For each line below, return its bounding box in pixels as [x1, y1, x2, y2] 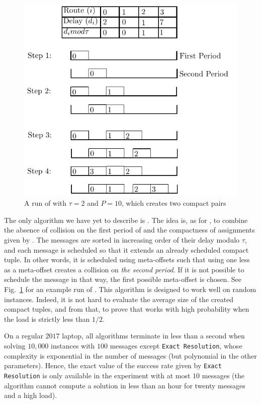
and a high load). [4, 390, 57, 400]
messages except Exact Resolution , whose [110, 340, 242, 351]
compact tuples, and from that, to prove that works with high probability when [4, 304, 249, 314]
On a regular [4, 330, 43, 341]
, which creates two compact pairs [122, 198, 226, 208]
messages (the [202, 370, 244, 380]
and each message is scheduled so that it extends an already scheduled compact [4, 244, 249, 255]
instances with [51, 340, 95, 351]
